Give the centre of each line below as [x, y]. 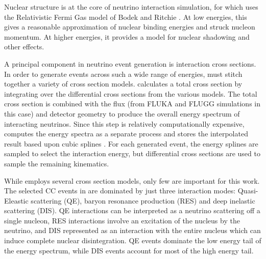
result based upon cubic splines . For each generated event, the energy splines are [131, 143]
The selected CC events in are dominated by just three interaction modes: [120, 191]
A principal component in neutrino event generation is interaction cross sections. [130, 63]
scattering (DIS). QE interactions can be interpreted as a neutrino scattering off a [132, 210]
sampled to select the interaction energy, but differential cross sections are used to [132, 153]
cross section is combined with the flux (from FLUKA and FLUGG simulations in [132, 104]
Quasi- [248, 191]
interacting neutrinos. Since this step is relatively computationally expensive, [124, 123]
